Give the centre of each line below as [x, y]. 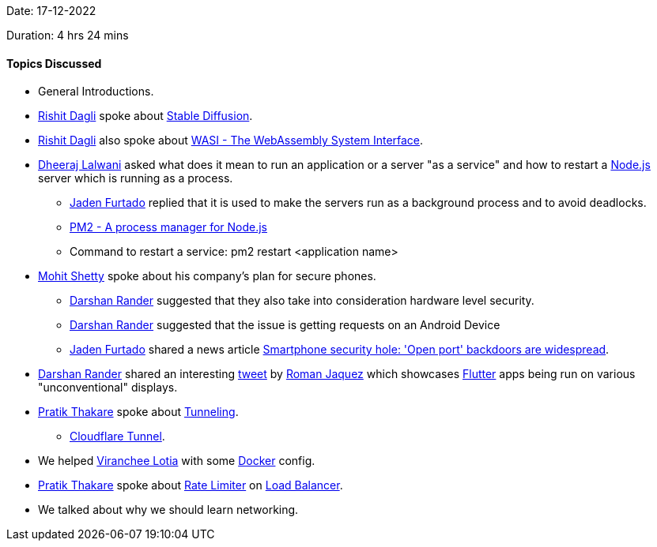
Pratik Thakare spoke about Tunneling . [138, 412]
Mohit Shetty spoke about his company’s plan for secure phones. [207, 276]
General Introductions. [96, 92]
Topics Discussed [54, 63]
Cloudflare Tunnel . [117, 436]
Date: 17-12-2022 [51, 11]
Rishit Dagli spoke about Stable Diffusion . [145, 116]
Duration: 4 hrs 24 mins [68, 35]
